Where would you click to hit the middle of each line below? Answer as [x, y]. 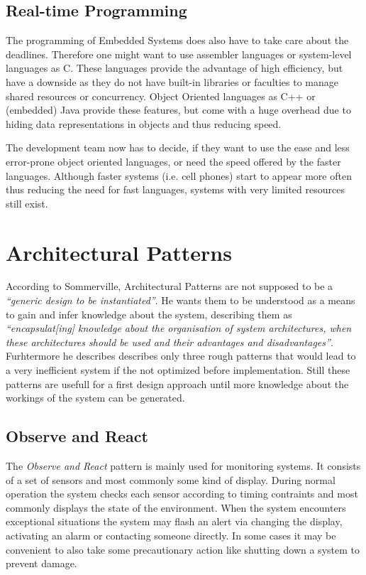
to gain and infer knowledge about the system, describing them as [149, 314]
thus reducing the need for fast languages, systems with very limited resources [175, 189]
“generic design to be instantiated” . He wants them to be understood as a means [181, 300]
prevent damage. [41, 563]
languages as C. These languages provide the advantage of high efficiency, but [174, 68]
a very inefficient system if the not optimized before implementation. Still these [178, 370]
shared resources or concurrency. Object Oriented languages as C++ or [161, 96]
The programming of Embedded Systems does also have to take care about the [177, 40]
